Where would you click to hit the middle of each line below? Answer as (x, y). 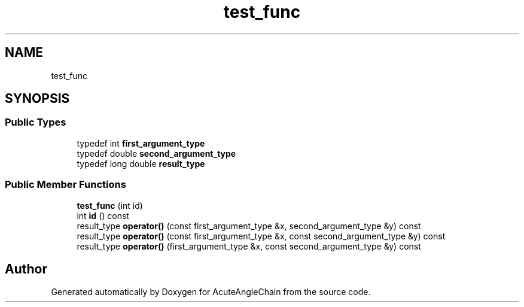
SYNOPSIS (37, 99)
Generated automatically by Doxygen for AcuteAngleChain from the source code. (211, 292)
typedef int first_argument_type (141, 143)
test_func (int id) (110, 205)
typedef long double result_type (141, 163)
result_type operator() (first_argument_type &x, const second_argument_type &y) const (249, 246)
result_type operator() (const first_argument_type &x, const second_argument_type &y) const (261, 236)
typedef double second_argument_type (156, 153)
